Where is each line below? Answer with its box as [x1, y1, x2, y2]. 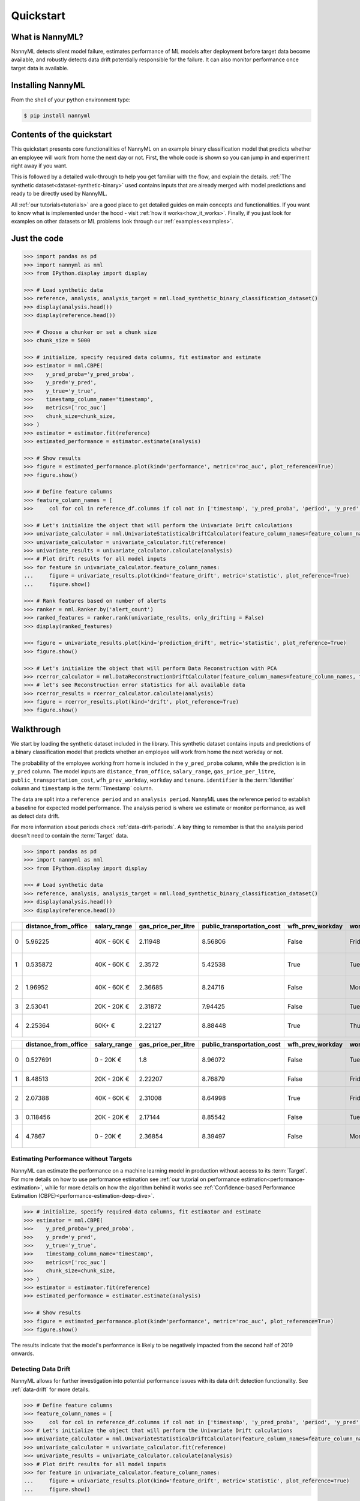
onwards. [11, 1350, 35, 1357]
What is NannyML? [11, 32, 84, 42]
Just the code [11, 234, 64, 244]
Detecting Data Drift [11, 1365, 71, 1373]
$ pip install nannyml [23, 112, 91, 119]
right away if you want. [11, 162, 68, 169]
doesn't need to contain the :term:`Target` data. [11, 832, 128, 839]
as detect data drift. [11, 812, 60, 820]
